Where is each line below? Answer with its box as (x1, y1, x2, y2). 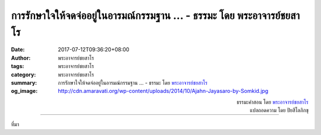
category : (11, 71, 36, 78)
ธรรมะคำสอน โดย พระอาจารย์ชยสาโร (236, 98, 309, 105)
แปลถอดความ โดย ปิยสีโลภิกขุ (250, 107, 309, 114)
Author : (11, 54, 31, 62)
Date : (11, 46, 25, 53)
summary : (11, 79, 37, 86)
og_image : (11, 88, 38, 95)
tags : (11, 63, 24, 70)
